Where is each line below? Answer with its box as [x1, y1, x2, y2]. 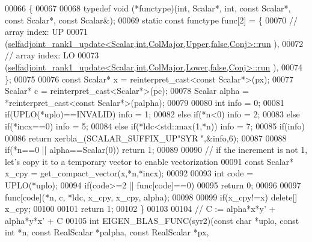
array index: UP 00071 [5, 25, 88, 38]
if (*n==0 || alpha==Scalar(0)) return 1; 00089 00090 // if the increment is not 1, [5, 143, 308, 156]
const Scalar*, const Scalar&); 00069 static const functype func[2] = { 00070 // [5, 13, 298, 26]
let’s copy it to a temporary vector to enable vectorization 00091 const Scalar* [5, 155, 294, 167]
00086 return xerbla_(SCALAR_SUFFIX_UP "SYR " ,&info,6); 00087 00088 [5, 131, 287, 144]
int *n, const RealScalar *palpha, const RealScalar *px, [5, 226, 209, 238]
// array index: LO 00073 [5, 49, 99, 61]
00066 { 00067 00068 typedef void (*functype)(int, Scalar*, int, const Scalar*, [5, 2, 291, 14]
